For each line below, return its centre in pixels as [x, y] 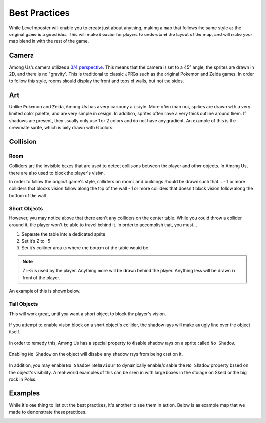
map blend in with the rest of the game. [49, 41]
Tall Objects [24, 304]
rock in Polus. [23, 379]
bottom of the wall [28, 195]
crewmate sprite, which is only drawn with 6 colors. [61, 128]
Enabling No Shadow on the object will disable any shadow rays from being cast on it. [96, 354]
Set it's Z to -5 [36, 241]
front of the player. [41, 277]
